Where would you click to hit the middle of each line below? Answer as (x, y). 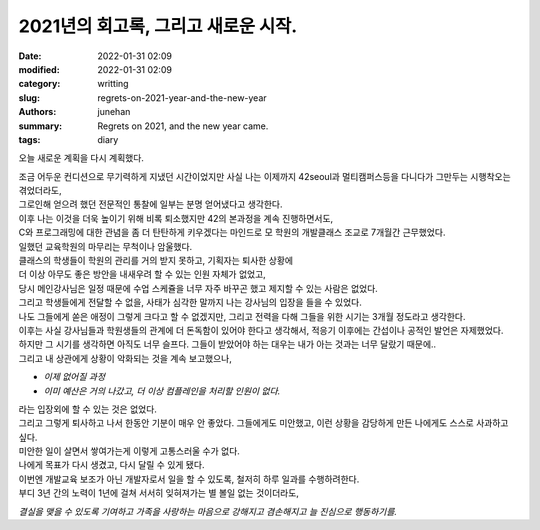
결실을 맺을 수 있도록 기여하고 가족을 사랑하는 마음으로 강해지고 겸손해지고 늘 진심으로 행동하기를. (208, 511)
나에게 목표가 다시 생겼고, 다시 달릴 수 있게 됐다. (111, 465)
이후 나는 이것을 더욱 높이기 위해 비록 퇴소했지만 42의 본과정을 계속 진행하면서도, (176, 218)
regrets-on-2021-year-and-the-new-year (182, 97)
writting (113, 84)
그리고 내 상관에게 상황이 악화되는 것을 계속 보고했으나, (125, 358)
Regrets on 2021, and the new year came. (183, 126)
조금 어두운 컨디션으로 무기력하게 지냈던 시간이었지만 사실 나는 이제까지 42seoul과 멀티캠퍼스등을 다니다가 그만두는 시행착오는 (265, 176)
